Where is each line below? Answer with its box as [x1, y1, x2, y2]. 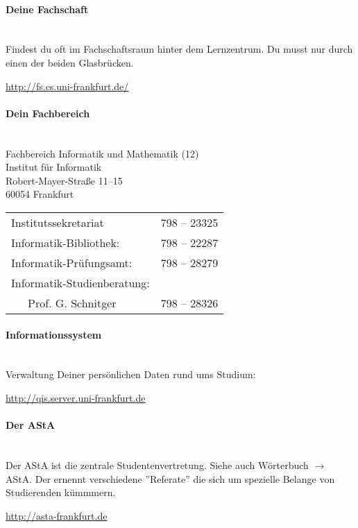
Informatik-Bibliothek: [11, 234, 120, 250]
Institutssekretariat [11, 214, 104, 230]
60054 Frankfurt [6, 187, 74, 201]
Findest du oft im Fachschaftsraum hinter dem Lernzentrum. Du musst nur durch [6, 42, 353, 56]
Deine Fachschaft [6, 1, 89, 16]
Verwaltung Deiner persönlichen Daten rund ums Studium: [6, 367, 256, 382]
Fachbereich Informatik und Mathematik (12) [6, 146, 199, 160]
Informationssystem [6, 327, 102, 341]
